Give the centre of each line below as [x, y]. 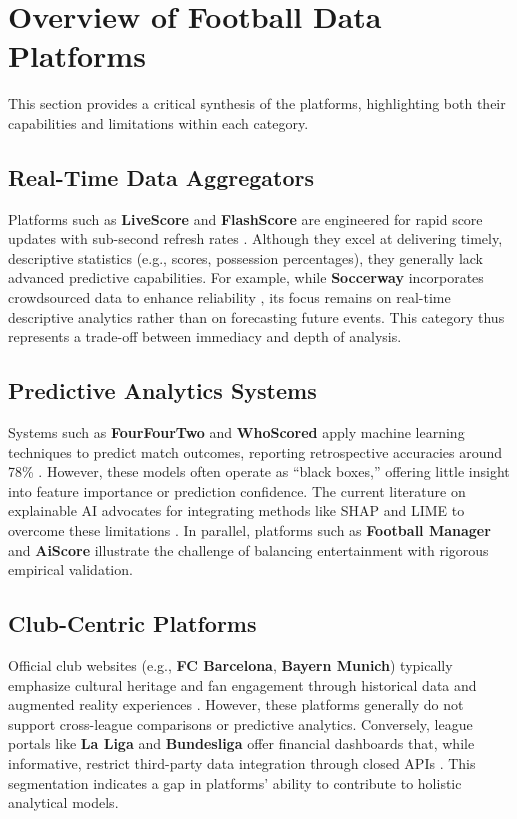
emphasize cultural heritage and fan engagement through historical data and [242, 684]
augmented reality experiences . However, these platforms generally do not [236, 704]
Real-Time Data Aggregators [161, 176]
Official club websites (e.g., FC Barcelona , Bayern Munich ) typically [230, 665]
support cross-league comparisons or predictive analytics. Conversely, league [240, 723]
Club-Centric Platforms [132, 623]
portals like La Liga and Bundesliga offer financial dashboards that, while [241, 743]
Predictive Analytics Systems [162, 390]
